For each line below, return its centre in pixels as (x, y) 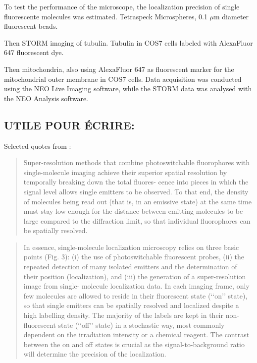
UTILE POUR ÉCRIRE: (69, 125)
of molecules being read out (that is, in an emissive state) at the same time (137, 201)
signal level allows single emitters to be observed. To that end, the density (136, 191)
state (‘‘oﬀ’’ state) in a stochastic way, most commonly (141, 325)
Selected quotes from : (38, 146)
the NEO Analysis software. (46, 98)
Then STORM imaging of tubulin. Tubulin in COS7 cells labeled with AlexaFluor (128, 42)
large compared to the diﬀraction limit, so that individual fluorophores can (137, 220)
